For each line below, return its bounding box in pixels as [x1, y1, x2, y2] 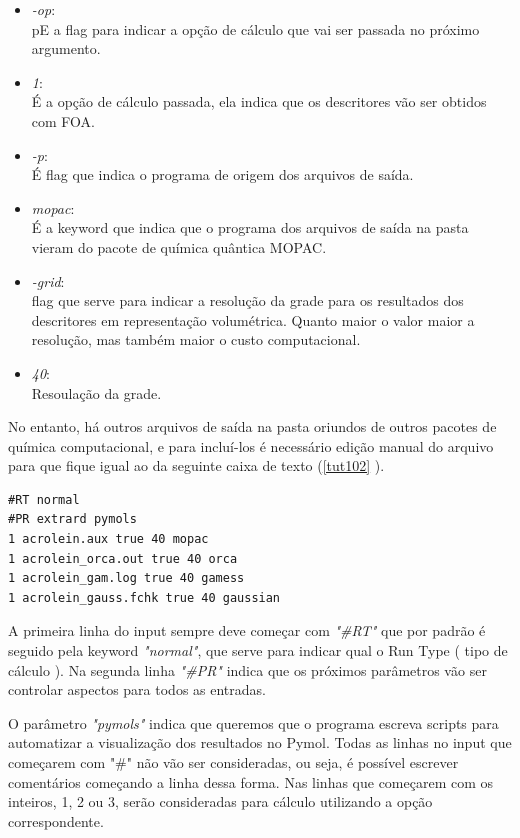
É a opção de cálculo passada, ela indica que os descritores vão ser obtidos [31, 91, 487, 112]
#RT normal [8, 492, 80, 507]
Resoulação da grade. [31, 382, 162, 403]
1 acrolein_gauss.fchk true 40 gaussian [8, 590, 281, 605]
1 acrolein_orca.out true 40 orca [8, 551, 238, 566]
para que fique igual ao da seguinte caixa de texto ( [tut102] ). [8, 455, 385, 476]
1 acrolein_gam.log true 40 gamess [8, 571, 245, 586]
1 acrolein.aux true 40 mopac [8, 532, 209, 547]
